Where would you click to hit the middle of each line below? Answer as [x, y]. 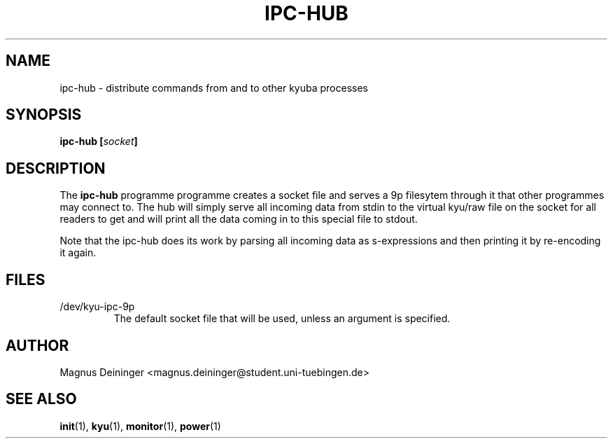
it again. [78, 253]
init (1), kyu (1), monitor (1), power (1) [140, 426]
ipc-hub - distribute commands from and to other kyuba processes [214, 88]
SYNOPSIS [44, 115]
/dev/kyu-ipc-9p [97, 307]
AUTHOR [37, 345]
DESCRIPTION [56, 168]
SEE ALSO [41, 399]
